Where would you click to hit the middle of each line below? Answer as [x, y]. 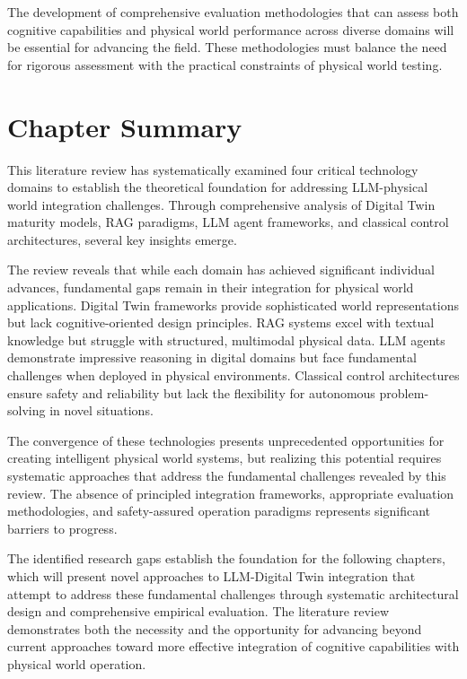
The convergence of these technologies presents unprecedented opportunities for [226, 440]
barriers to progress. [62, 528]
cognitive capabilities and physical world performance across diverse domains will [231, 29]
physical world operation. [77, 663]
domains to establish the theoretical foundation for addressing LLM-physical [218, 187]
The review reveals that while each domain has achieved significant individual [221, 270]
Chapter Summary [125, 126]
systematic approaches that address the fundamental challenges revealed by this [227, 475]
